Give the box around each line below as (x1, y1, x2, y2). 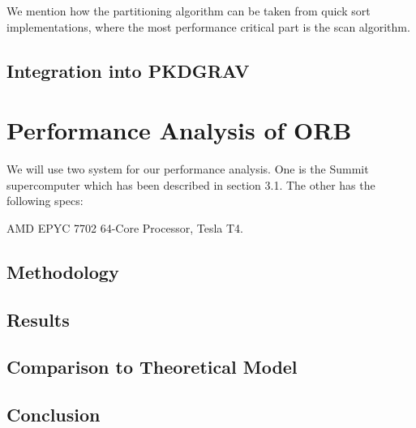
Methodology (6, 259, 119, 284)
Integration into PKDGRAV (6, 58, 250, 83)
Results (6, 306, 70, 332)
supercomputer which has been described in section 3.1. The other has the (6, 176, 375, 193)
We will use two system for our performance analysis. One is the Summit (6, 160, 369, 178)
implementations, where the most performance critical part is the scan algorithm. (6, 18, 410, 35)
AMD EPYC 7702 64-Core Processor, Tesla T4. (6, 219, 243, 236)
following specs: (6, 192, 84, 209)
